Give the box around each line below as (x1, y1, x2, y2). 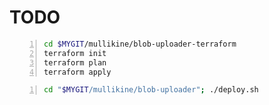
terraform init (43, 48, 107, 58)
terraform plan (43, 57, 107, 68)
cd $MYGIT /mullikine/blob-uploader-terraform (43, 39, 237, 49)
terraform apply (43, 67, 112, 77)
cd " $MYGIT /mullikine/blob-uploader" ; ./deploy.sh (43, 85, 259, 95)
